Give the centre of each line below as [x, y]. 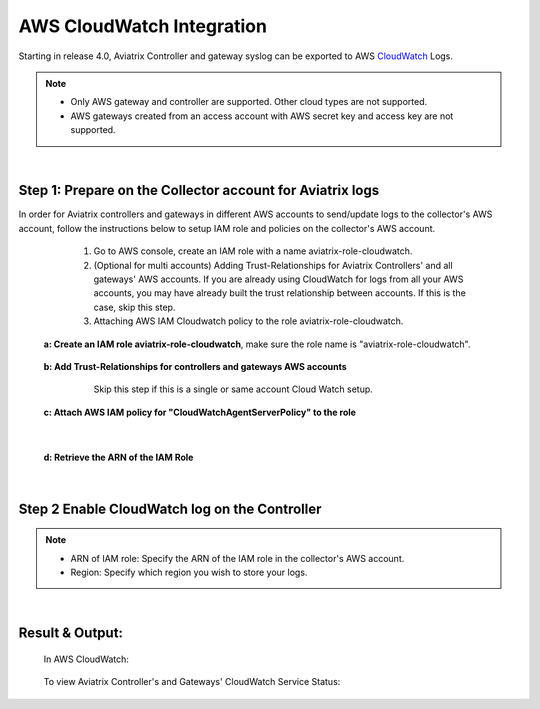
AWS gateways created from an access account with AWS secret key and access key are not [262, 116]
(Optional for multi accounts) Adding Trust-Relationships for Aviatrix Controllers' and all [273, 265]
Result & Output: [71, 633]
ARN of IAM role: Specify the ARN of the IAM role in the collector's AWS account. [237, 558]
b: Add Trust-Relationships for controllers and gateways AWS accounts [195, 366]
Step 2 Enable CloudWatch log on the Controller [170, 508]
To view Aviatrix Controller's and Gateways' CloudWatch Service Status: [192, 682]
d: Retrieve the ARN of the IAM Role [118, 457]
